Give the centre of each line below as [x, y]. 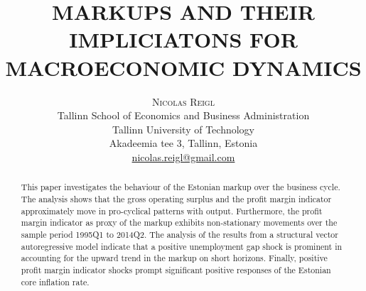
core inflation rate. [55, 281]
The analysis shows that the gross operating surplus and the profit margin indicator [176, 198]
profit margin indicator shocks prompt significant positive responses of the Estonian [176, 269]
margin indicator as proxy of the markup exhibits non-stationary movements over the [179, 223]
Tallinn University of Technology [183, 129]
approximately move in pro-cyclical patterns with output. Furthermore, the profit [172, 210]
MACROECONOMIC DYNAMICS [183, 67]
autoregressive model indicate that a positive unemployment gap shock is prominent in [182, 246]
